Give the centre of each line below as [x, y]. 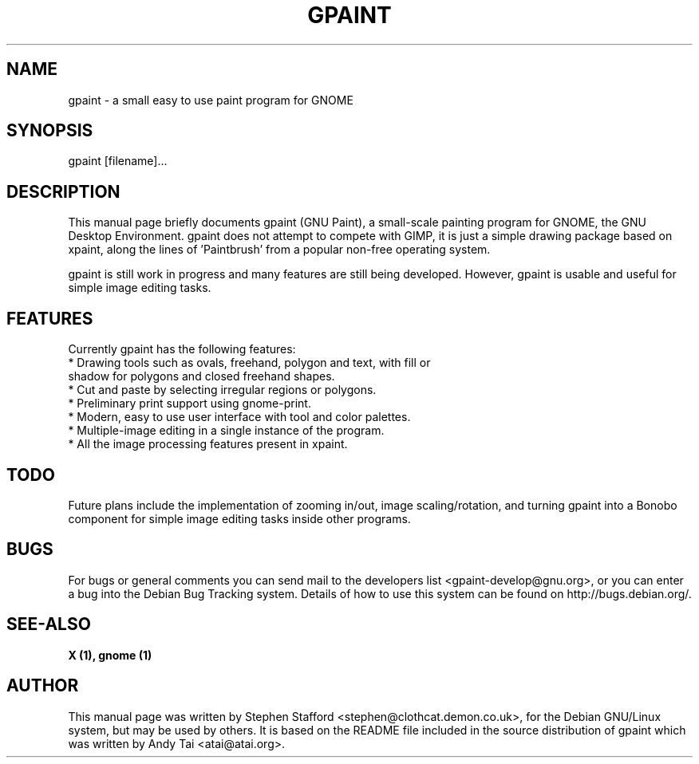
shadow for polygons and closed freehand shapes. [201, 376]
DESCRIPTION [63, 191]
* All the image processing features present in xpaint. [208, 444]
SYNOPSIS [50, 131]
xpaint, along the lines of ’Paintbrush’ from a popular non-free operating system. [279, 250]
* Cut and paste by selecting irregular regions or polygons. [222, 390]
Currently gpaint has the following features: [182, 349]
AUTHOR [43, 686]
